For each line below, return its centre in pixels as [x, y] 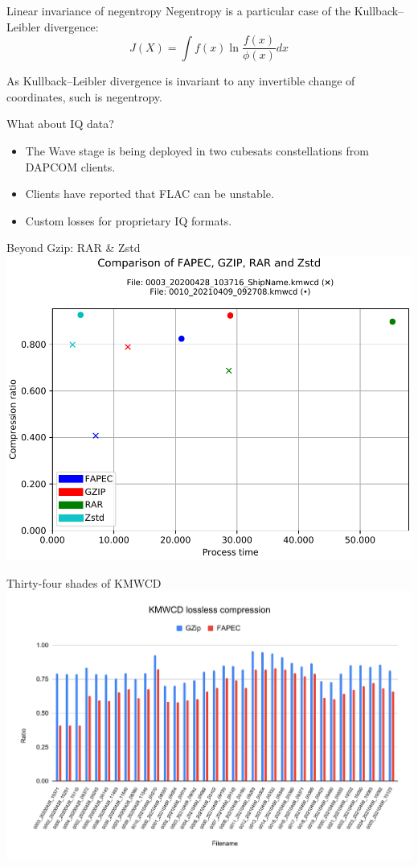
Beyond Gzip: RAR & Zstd [74, 248]
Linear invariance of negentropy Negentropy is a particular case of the [178, 10]
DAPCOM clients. [70, 166]
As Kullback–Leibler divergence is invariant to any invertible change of [181, 81]
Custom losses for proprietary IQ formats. [129, 220]
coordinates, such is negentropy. [84, 96]
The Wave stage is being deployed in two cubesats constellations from [197, 151]
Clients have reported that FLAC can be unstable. [150, 194]
